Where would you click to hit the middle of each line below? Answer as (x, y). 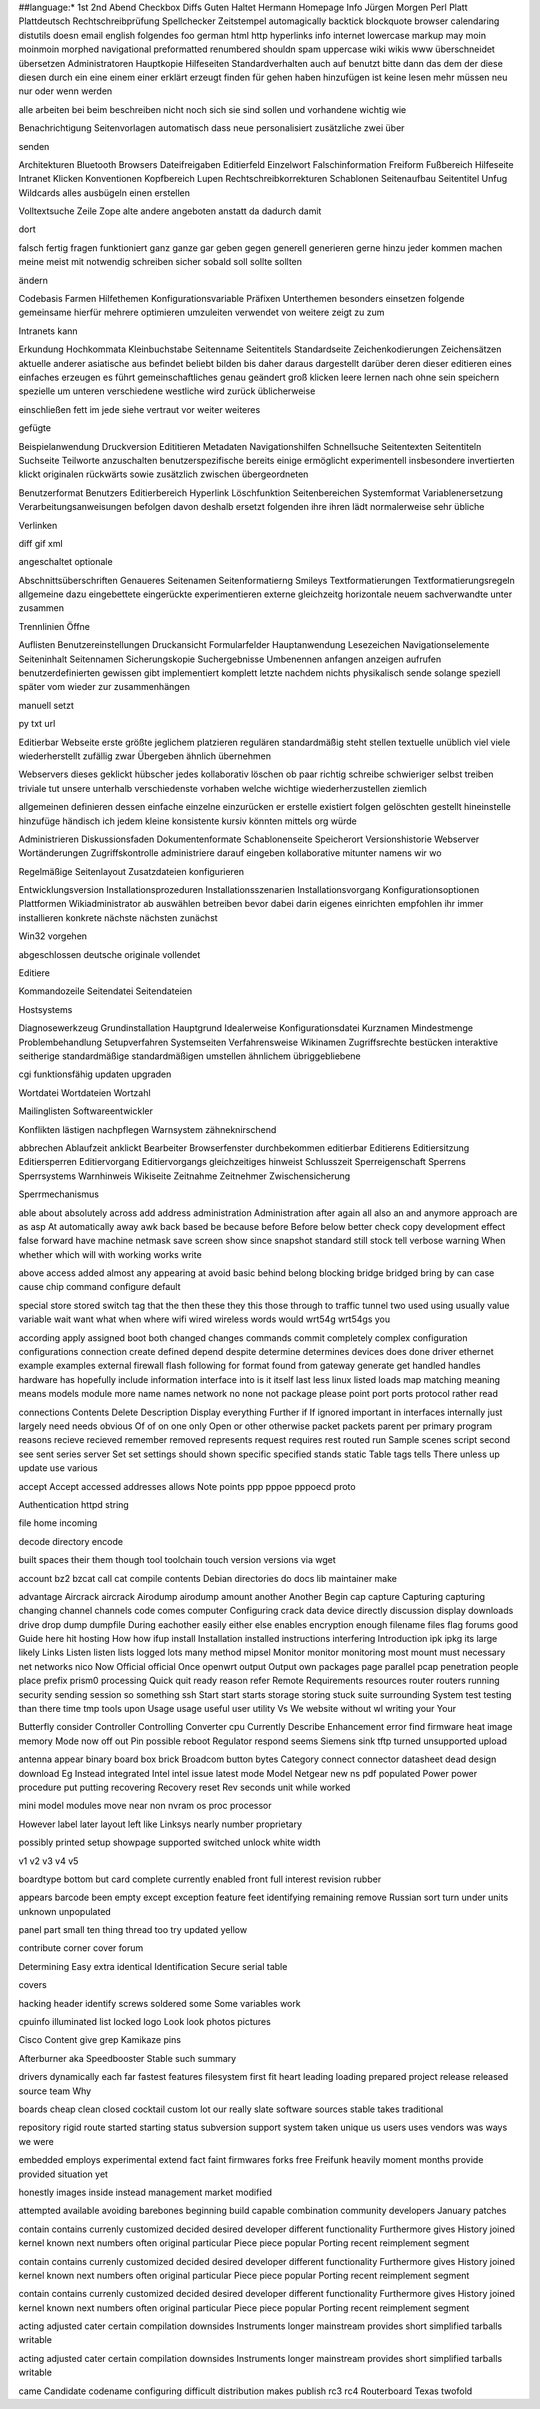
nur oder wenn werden (65, 91)
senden (34, 146)
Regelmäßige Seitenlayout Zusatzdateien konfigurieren (131, 871)
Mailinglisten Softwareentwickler (86, 1111)
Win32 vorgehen (53, 936)
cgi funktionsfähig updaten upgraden (95, 1074)
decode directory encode (71, 1541)
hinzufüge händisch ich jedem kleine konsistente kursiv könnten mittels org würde (187, 821)
